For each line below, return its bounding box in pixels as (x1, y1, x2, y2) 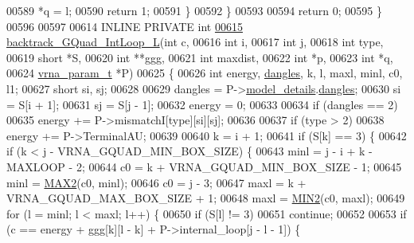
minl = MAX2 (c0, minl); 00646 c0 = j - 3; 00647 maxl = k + (6, 174, 307, 190)
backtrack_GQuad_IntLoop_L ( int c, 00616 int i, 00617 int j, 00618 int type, (6, 33, 384, 50)
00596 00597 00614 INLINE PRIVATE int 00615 (6, 18, 243, 34)
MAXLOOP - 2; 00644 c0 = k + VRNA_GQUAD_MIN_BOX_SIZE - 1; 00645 (6, 158, 402, 174)
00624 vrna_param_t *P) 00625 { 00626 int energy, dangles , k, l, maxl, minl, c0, (6, 65, 403, 81)
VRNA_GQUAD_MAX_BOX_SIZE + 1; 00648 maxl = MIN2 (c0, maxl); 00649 (6, 190, 405, 206)
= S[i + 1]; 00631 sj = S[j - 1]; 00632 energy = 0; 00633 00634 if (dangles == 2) (6, 96, 398, 112)
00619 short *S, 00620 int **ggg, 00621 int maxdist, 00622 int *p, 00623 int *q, (6, 49, 393, 65)
